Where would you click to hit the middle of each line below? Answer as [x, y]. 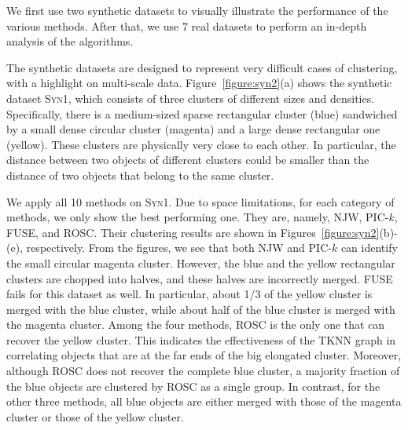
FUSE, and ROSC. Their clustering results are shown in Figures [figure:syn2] [193, 232]
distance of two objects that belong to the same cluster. [140, 175]
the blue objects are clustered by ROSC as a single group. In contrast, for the [193, 386]
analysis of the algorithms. [70, 41]
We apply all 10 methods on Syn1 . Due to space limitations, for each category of [200, 201]
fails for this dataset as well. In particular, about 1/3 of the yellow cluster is [189, 294]
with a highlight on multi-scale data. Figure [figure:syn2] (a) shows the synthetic [199, 83]
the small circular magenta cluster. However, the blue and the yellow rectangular [201, 262]
